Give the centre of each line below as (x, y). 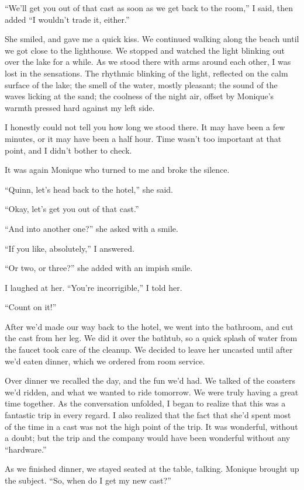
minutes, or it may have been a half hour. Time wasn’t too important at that (143, 138)
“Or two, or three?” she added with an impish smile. (99, 268)
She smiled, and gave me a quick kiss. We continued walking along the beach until (152, 39)
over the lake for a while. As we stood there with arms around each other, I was (148, 62)
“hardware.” (26, 449)
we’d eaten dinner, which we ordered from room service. (105, 361)
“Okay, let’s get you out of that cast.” (72, 209)
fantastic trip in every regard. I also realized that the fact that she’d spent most (148, 415)
